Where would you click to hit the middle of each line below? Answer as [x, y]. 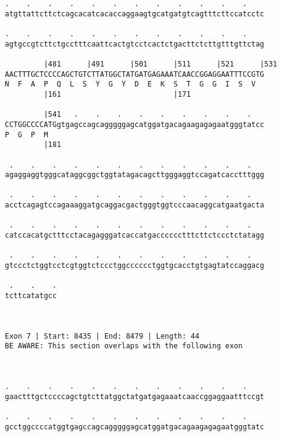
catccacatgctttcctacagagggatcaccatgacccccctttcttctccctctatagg [135, 236]
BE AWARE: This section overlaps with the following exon [124, 346]
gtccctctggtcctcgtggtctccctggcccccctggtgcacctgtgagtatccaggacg [135, 266]
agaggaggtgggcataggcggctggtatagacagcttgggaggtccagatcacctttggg [135, 175]
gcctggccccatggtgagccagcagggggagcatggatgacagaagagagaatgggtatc [135, 427]
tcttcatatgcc [31, 296]
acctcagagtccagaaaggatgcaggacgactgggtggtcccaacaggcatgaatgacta [135, 205]
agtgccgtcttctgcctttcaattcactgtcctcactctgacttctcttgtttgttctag [135, 44]
